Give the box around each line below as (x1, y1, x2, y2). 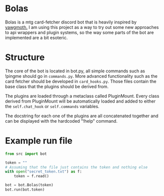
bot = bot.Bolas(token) (5, 183, 54, 188)
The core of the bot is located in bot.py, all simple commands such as (5, 68, 145, 74)
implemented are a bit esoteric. (5, 35, 68, 41)
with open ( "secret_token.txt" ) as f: (5, 169, 82, 174)
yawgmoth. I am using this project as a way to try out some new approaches (5, 24, 159, 30)
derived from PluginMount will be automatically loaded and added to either (5, 98, 156, 104)
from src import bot (5, 151, 47, 156)
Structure (5, 52, 45, 63)
